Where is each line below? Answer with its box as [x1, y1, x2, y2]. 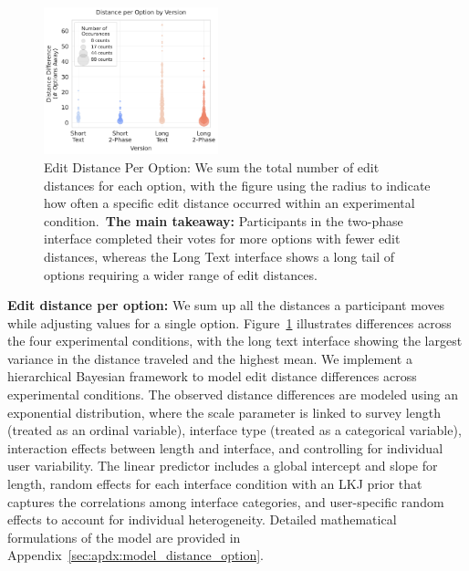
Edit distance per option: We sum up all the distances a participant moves [7, 296, 445, 315]
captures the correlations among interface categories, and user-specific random [7, 492, 444, 511]
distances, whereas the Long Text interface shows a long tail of [44, 246, 395, 265]
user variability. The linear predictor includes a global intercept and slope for [7, 456, 438, 475]
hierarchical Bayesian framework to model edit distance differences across [7, 367, 417, 386]
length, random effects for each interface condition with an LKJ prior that [7, 474, 422, 493]
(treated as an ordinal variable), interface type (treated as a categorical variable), [7, 420, 462, 440]
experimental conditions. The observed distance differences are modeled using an [7, 385, 459, 404]
